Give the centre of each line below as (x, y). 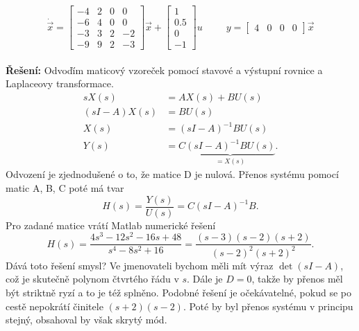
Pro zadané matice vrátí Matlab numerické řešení (111, 225)
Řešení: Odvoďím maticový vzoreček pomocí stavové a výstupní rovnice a (164, 70)
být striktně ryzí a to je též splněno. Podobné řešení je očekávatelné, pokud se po (178, 292)
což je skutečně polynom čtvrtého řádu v (92, 279)
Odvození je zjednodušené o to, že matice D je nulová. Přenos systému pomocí (172, 174)
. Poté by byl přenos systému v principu (268, 306)
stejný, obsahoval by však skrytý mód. (86, 320)
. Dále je (205, 279)
